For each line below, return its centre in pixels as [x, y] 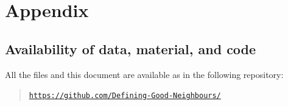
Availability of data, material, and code [131, 48]
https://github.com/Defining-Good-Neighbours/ [125, 96]
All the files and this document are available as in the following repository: [144, 74]
